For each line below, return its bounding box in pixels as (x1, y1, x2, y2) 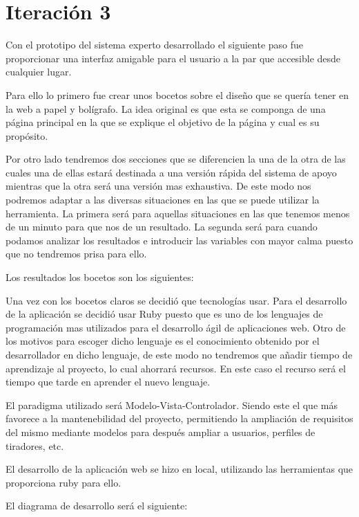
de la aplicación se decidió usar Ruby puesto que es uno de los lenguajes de (6, 307, 323, 321)
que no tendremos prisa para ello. (6, 246, 147, 261)
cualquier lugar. (6, 64, 72, 79)
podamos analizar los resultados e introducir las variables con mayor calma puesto (6, 233, 353, 247)
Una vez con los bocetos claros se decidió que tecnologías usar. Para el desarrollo (6, 293, 347, 307)
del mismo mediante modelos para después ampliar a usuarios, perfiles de (6, 424, 316, 439)
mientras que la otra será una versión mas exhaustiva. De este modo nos (6, 179, 311, 193)
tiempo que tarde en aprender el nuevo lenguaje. (6, 374, 211, 389)
